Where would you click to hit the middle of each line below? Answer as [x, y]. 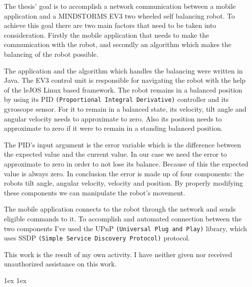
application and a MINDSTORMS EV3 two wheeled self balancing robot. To [119, 15]
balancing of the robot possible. [51, 54]
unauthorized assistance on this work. [60, 264]
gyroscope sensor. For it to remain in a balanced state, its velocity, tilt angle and [125, 109]
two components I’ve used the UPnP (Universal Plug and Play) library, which [126, 228]
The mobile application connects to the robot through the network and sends [120, 209]
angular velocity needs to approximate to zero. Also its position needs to [113, 118]
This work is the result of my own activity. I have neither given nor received [118, 254]
